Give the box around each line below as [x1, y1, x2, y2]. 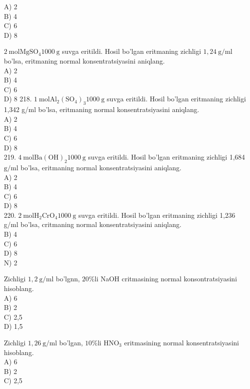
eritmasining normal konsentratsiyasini [124, 338, 239, 347]
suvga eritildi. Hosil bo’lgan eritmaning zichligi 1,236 [78, 210, 235, 220]
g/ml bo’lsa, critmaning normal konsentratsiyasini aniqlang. [4, 219, 182, 229]
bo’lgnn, [55, 274, 80, 284]
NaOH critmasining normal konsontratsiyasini [100, 274, 237, 284]
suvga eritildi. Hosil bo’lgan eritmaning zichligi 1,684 [88, 152, 245, 162]
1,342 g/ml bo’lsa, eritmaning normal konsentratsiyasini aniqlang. [4, 104, 200, 114]
